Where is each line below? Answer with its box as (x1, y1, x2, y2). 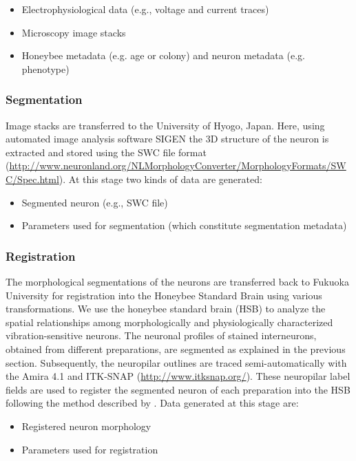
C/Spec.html (6, 171, 59, 186)
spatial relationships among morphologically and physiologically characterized (6, 314, 333, 329)
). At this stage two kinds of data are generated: (59, 171, 262, 186)
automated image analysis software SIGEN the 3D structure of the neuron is (6, 131, 329, 146)
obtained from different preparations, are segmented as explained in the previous (6, 341, 346, 356)
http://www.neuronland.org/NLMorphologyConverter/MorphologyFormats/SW (9, 158, 346, 173)
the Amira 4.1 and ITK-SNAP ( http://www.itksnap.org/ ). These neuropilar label (6, 369, 350, 383)
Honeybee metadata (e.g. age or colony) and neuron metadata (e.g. (21, 48, 305, 63)
